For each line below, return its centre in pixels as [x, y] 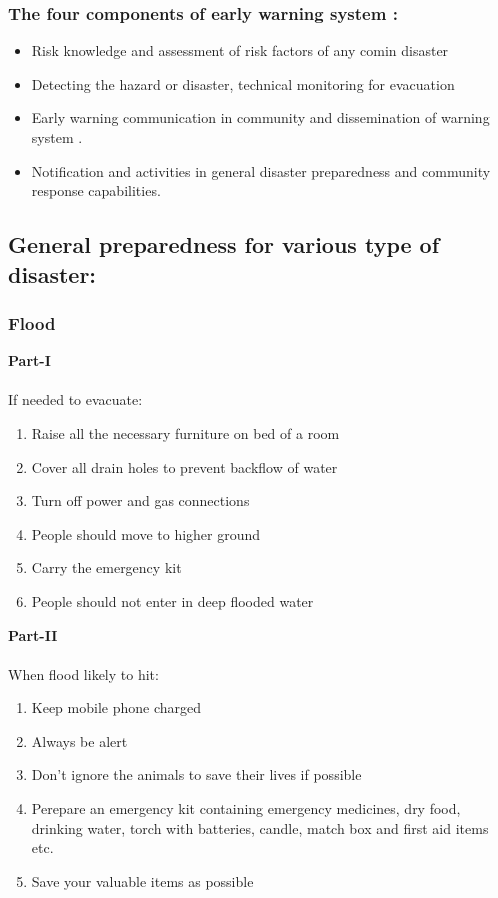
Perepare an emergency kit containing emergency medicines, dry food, [246, 808]
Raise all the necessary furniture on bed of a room [185, 432]
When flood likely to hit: [83, 673]
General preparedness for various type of [224, 244]
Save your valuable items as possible [142, 880]
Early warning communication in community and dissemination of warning [260, 117]
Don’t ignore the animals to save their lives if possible [196, 774]
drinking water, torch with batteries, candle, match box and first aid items [260, 827]
